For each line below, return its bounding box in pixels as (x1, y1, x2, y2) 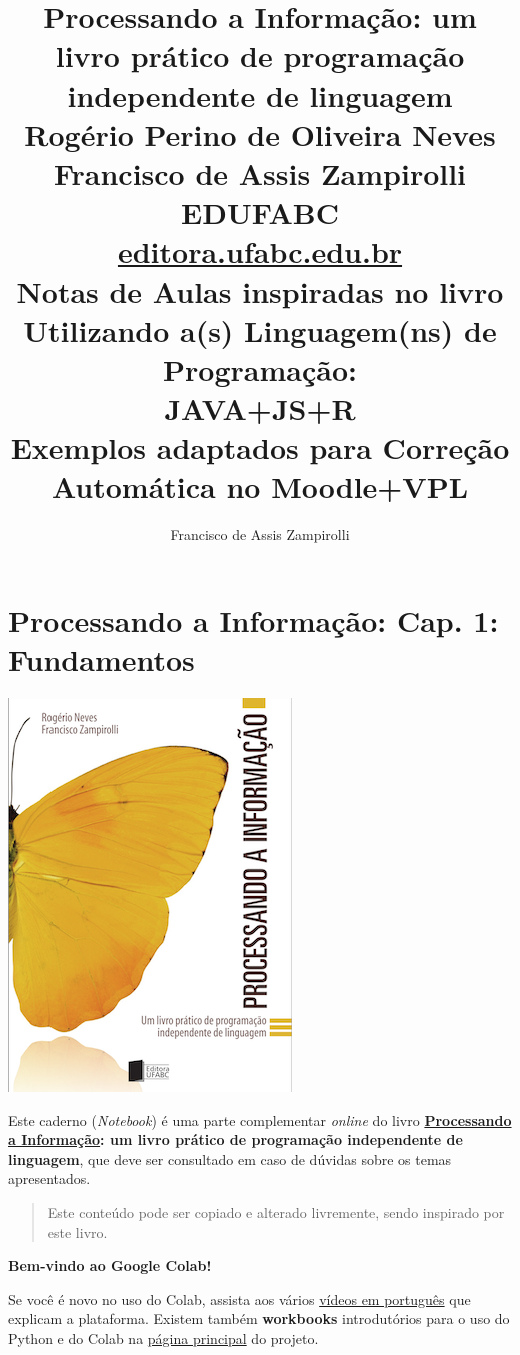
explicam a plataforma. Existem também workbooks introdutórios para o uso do (8, 1308, 510, 1329)
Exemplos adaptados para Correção (10, 427, 510, 468)
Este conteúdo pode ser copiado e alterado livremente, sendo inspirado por (47, 1202, 505, 1223)
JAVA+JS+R (164, 388, 356, 429)
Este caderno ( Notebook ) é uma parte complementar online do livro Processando (8, 1109, 512, 1130)
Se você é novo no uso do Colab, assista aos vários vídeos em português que (8, 1288, 471, 1309)
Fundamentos (8, 639, 195, 680)
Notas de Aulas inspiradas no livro (16, 270, 504, 311)
